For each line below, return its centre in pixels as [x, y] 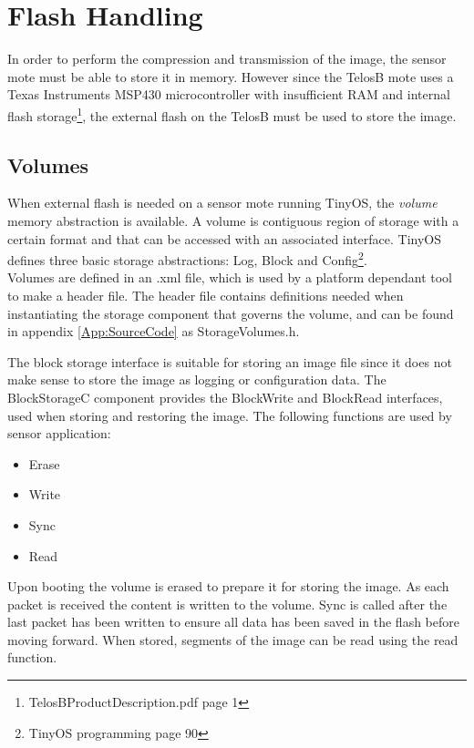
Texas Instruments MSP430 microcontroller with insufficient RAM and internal [229, 94]
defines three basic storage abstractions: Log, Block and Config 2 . [187, 258]
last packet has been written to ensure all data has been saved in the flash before [233, 622]
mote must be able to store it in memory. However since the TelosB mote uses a [231, 76]
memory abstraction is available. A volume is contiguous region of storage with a [233, 220]
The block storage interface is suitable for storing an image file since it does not [230, 361]
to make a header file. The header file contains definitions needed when [206, 295]
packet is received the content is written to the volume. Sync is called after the [227, 604]
